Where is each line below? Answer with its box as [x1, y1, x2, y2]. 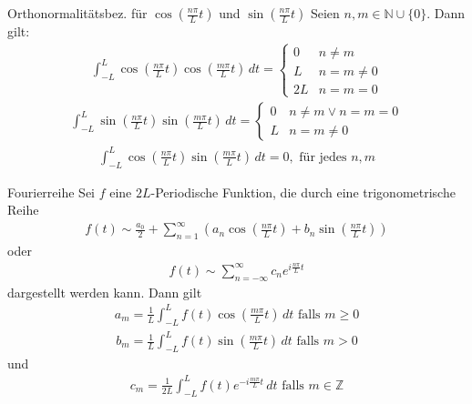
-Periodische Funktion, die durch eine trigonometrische [150, 182, 456, 201]
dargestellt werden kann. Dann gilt [7, 282, 202, 301]
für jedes [299, 150, 347, 164]
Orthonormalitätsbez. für [7, 4, 148, 22]
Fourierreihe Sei [7, 182, 96, 201]
